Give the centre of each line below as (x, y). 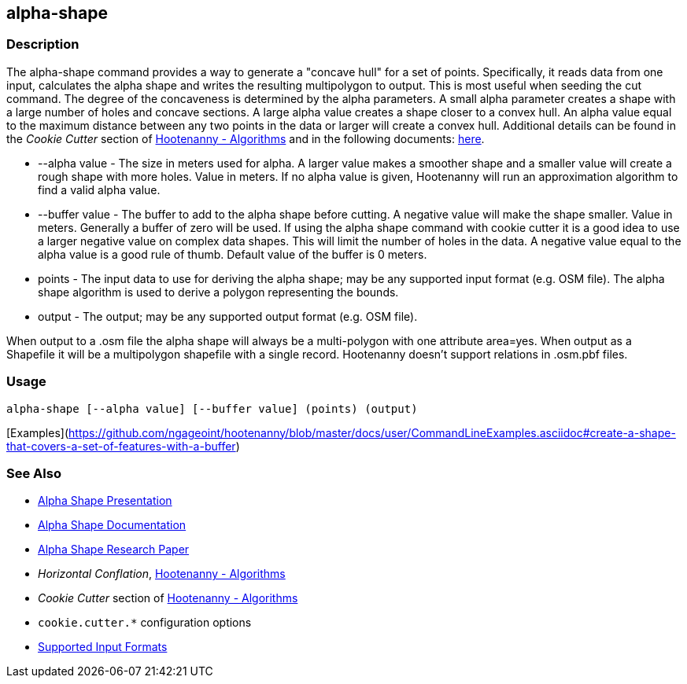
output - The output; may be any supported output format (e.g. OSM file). (228, 316)
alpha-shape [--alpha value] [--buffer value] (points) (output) (212, 408)
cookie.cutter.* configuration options (145, 623)
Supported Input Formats (103, 647)
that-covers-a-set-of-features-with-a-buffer (121, 446)
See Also (34, 473)
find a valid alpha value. (99, 189)
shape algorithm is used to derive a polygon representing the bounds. (218, 292)
